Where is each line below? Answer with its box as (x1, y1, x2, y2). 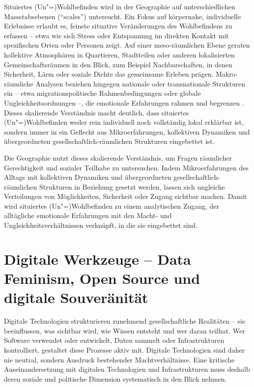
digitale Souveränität (4, 287, 148, 307)
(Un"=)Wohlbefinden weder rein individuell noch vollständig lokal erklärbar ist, (4, 117, 244, 127)
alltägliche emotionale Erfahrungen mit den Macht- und (4, 210, 172, 221)
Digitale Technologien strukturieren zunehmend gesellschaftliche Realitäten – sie (4, 316, 246, 326)
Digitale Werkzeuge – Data (4, 249, 191, 269)
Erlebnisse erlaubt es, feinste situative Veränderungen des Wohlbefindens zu (4, 21, 232, 31)
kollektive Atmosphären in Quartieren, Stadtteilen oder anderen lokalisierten (4, 49, 235, 59)
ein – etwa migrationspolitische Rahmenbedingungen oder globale (4, 88, 201, 98)
